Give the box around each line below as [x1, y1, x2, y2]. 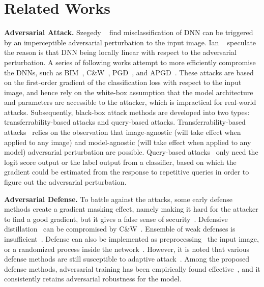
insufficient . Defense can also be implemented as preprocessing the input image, [4, 234, 259, 244]
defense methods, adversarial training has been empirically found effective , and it [4, 263, 260, 274]
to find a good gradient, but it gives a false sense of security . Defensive [4, 213, 228, 224]
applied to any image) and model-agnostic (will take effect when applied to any [4, 136, 251, 147]
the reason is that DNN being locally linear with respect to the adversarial [4, 47, 237, 58]
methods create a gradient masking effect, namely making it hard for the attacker [4, 204, 258, 214]
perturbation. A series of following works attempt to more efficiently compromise [4, 56, 256, 67]
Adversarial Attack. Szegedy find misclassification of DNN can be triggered [4, 27, 253, 38]
